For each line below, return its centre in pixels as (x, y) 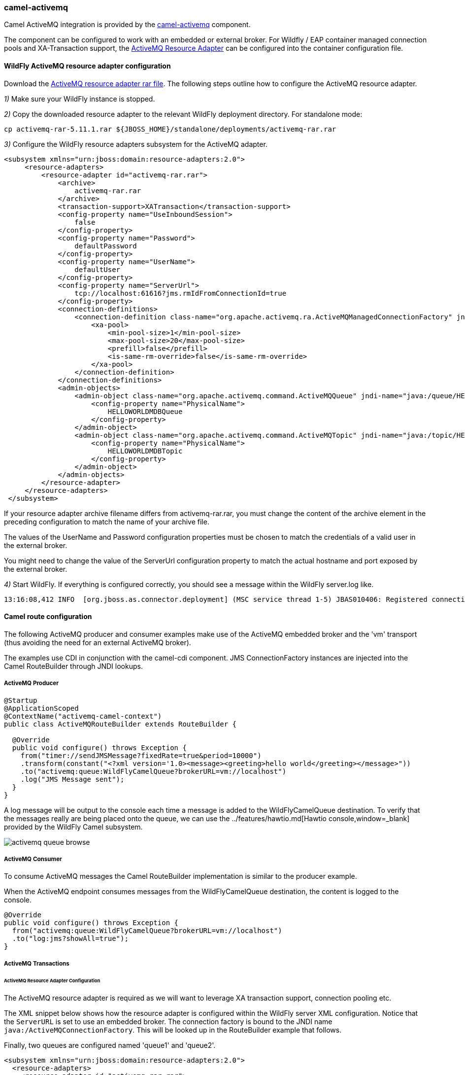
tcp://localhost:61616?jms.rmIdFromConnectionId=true (181, 293)
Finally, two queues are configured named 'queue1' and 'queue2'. (110, 1045)
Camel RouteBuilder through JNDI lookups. (73, 666)
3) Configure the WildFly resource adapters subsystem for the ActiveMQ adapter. (136, 144)
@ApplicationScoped (41, 708)
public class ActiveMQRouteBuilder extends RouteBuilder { (120, 724)
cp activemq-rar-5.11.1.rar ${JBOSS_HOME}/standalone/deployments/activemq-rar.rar (170, 129)
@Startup (21, 700)
